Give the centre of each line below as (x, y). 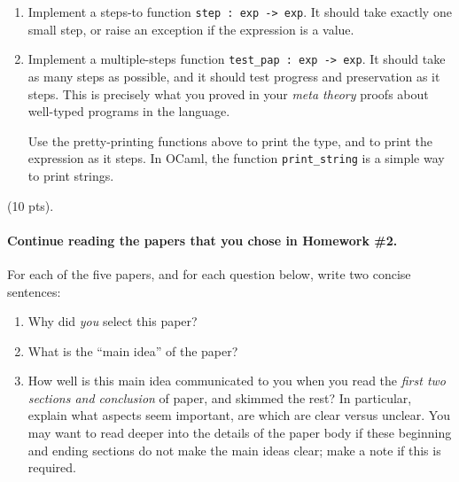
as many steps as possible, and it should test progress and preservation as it (234, 76)
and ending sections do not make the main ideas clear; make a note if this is (234, 450)
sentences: (34, 291)
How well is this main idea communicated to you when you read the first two (237, 381)
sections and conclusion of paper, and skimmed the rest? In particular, (220, 397)
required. (52, 467)
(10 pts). (31, 205)
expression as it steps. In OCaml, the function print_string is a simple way (236, 158)
